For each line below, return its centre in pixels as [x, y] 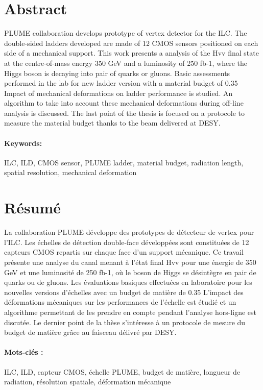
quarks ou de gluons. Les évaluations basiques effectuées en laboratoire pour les [128, 282]
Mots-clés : [24, 352]
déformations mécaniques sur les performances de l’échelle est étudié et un [120, 302]
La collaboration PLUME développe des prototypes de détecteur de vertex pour [129, 232]
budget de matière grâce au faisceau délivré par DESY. [90, 332]
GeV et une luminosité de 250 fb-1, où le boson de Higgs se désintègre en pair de [130, 272]
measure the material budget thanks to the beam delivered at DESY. [112, 123]
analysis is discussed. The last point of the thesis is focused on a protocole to [125, 113]
